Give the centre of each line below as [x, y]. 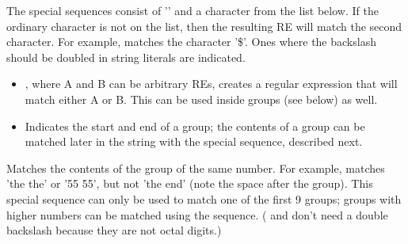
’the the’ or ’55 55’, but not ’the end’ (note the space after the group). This [190, 183]
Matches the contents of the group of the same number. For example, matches [196, 168]
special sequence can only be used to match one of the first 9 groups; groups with [204, 198]
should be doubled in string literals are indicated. [126, 57]
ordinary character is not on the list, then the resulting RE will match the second [204, 26]
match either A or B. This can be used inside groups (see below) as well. [201, 99]
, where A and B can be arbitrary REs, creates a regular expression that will [211, 84]
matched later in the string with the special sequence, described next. [194, 141]
